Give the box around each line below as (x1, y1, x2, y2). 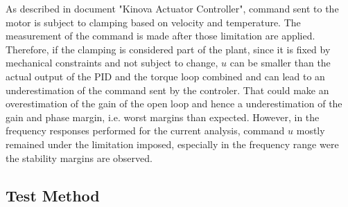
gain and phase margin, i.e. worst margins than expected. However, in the (6, 109, 320, 124)
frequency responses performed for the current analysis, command (6, 123, 285, 138)
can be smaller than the (229, 55, 331, 70)
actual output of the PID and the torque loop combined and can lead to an (6, 69, 325, 83)
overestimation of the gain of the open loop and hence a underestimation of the (6, 96, 342, 111)
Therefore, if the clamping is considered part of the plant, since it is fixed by (6, 42, 331, 56)
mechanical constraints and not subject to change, (6, 55, 218, 70)
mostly (296, 123, 325, 138)
